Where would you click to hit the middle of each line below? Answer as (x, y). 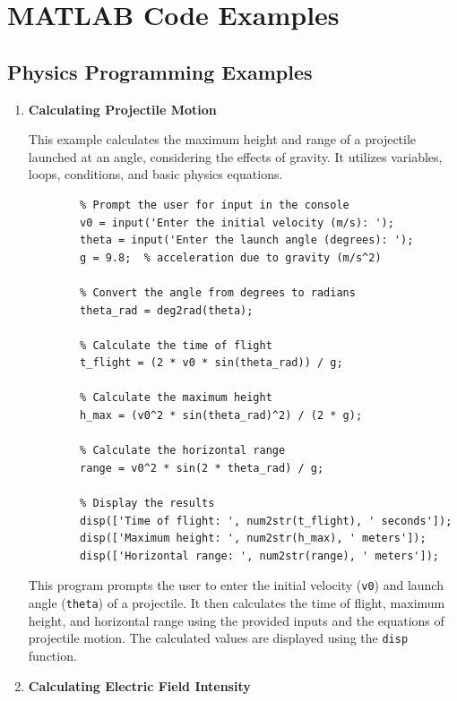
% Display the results (147, 504)
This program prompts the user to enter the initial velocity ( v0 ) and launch (236, 585)
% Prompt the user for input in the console (215, 205)
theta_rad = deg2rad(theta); (167, 310)
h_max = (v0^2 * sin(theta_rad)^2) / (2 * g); (221, 416)
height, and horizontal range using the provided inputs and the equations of (236, 620)
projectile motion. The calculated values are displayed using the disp (218, 638)
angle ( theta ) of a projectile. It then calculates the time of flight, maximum (237, 603)
